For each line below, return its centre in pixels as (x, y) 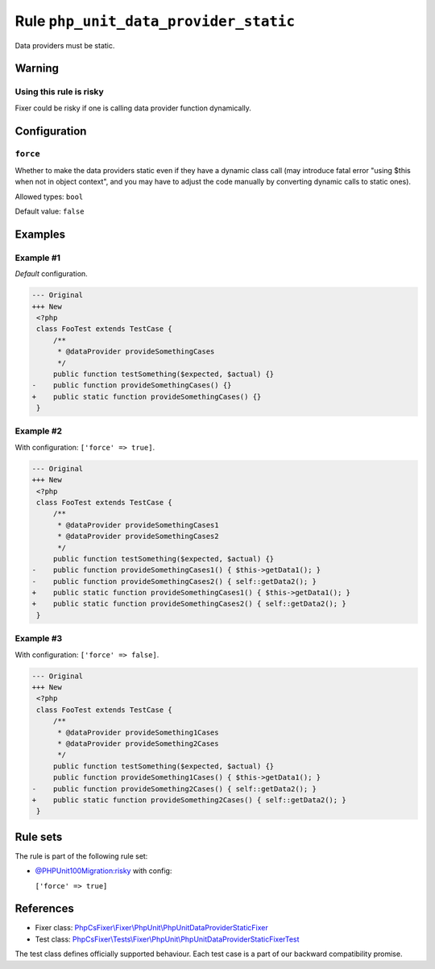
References (44, 909)
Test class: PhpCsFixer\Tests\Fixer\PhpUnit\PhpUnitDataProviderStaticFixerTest (167, 939)
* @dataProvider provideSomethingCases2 (138, 536)
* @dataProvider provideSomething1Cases (138, 732)
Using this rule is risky (59, 92)
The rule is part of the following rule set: (81, 856)
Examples (40, 234)
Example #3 (39, 639)
